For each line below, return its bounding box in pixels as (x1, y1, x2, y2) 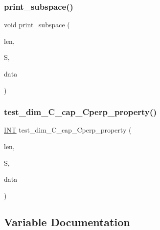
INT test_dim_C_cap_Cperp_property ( (4, 125, 132, 135)
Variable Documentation (4, 214, 130, 229)
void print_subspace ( (4, 19, 70, 30)
